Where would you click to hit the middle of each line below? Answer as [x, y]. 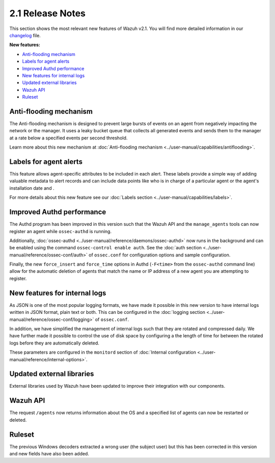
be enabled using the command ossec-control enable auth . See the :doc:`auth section [106, 248]
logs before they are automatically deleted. [54, 343]
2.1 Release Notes [48, 13]
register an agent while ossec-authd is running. [61, 231]
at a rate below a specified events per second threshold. [68, 138]
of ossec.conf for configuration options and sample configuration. [159, 255]
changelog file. [25, 35]
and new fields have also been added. [49, 454]
